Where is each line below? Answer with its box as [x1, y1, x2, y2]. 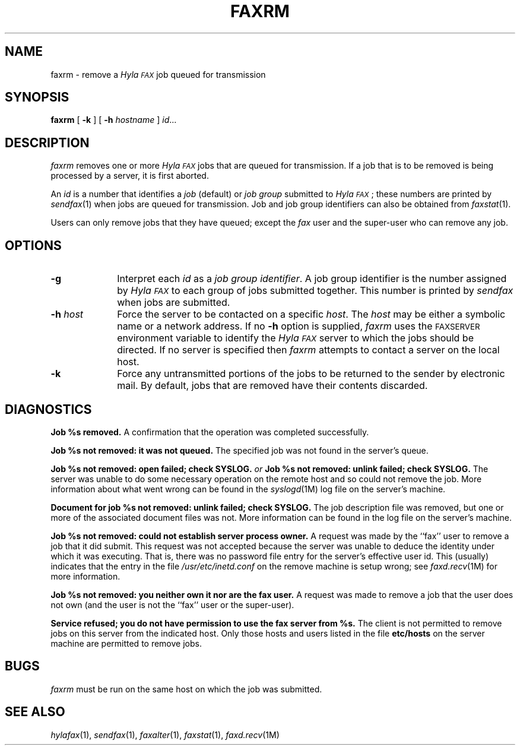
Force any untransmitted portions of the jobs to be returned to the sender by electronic [117, 368, 505, 380]
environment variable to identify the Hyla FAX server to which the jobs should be [117, 332, 474, 344]
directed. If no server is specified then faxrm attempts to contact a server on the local [117, 344, 500, 356]
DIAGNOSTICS [5, 401, 92, 417]
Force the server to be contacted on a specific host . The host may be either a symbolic [117, 308, 506, 321]
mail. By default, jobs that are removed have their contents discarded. [117, 379, 428, 392]
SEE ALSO [5, 704, 65, 720]
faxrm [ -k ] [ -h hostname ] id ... [50, 115, 177, 125]
